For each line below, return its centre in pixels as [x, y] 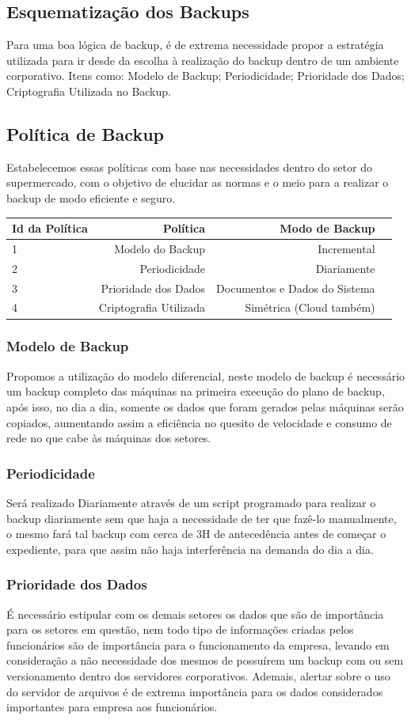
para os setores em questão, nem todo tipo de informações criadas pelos [180, 629]
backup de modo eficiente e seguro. [91, 197]
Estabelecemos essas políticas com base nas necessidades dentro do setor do [189, 167]
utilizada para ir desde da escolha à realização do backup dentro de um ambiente [203, 60]
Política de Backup [85, 133]
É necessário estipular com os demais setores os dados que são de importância [195, 614]
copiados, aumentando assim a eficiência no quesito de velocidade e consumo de [199, 422]
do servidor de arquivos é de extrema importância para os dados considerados [195, 691]
